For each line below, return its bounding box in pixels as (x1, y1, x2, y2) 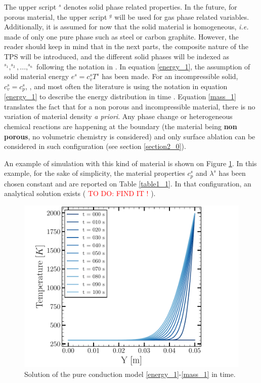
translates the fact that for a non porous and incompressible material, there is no (4, 101, 255, 111)
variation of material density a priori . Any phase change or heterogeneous (4, 111, 233, 122)
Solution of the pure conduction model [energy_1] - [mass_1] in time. (24, 368, 236, 379)
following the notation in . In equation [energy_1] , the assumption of (36, 61, 250, 71)
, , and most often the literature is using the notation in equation (25, 81, 228, 91)
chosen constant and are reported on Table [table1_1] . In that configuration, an (4, 178, 251, 188)
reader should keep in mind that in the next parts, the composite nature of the (4, 41, 249, 52)
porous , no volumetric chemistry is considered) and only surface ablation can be (4, 131, 255, 141)
